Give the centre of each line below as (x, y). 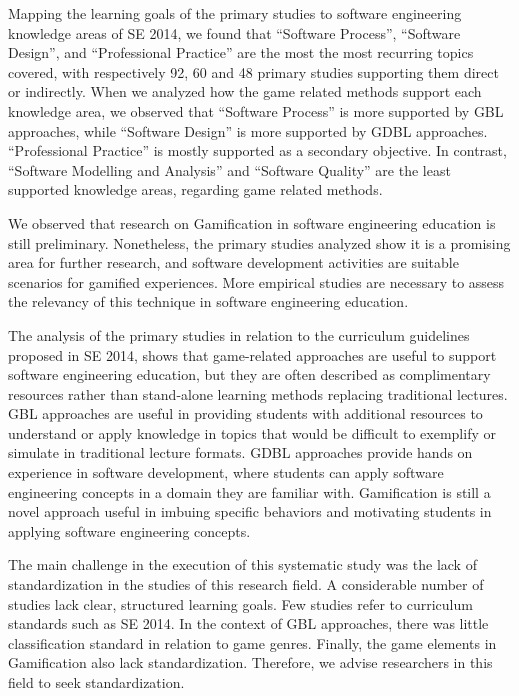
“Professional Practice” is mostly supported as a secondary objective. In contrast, (257, 150)
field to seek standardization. (96, 682)
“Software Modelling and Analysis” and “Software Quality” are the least (229, 169)
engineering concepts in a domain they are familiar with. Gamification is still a (249, 491)
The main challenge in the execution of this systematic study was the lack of (242, 564)
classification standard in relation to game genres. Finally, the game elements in (252, 642)
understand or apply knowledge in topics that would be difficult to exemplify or (252, 432)
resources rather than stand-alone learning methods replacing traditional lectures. (258, 393)
